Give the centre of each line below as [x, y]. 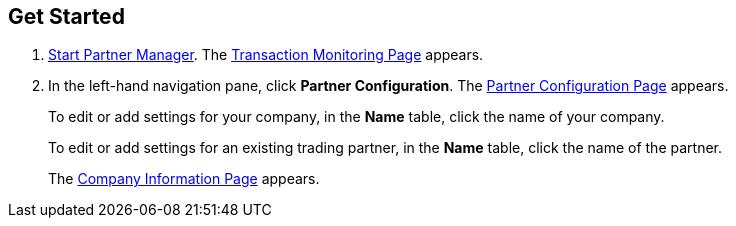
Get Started [66, 16]
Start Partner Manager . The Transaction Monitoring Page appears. [266, 55]
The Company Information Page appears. [184, 179]
